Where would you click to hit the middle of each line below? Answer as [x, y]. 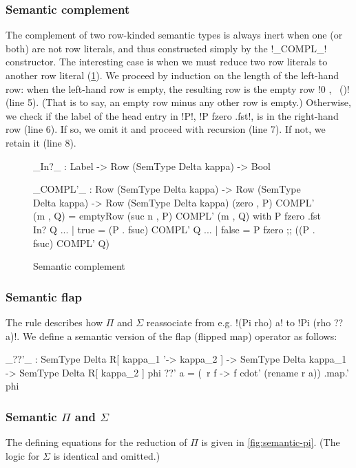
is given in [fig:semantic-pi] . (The [271, 442]
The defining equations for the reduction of [96, 442]
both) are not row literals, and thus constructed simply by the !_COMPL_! [166, 48]
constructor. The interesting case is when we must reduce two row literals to [167, 62]
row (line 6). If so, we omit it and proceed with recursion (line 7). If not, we [166, 129]
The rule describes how [54, 322]
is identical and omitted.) [107, 455]
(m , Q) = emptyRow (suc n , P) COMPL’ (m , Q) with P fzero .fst [177, 216]
